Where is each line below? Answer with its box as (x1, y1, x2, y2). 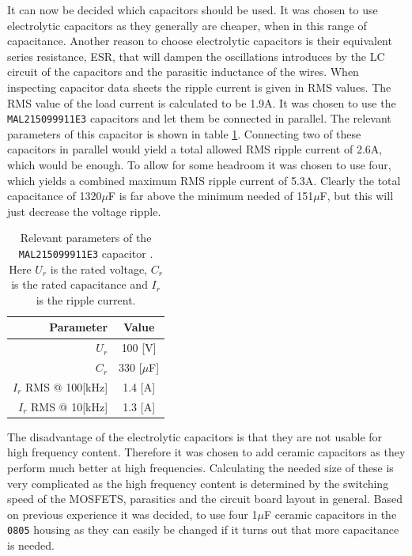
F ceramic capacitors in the (263, 505, 397, 522)
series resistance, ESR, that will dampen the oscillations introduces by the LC (7, 47, 385, 64)
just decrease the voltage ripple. (7, 202, 161, 219)
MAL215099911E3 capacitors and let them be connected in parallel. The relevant (7, 110, 391, 127)
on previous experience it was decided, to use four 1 (7, 505, 258, 522)
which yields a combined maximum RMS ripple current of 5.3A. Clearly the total (7, 172, 401, 188)
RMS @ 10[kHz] (31, 398, 108, 414)
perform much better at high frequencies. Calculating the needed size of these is (7, 460, 394, 476)
